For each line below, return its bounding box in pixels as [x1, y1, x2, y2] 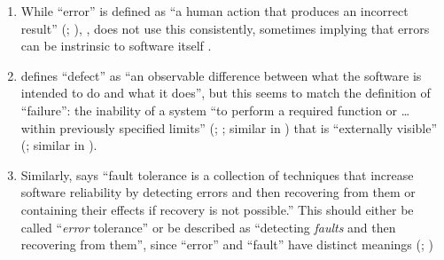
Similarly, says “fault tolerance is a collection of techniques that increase [20, 165, 414, 184]
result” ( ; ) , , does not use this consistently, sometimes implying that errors [20, 19, 430, 37]
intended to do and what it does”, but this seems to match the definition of [20, 83, 431, 102]
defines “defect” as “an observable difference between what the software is [20, 66, 422, 84]
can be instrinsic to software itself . [20, 36, 212, 55]
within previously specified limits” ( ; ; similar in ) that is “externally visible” [20, 118, 438, 137]
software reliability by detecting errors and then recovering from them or [20, 183, 416, 201]
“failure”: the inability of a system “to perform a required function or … [20, 100, 410, 119]
